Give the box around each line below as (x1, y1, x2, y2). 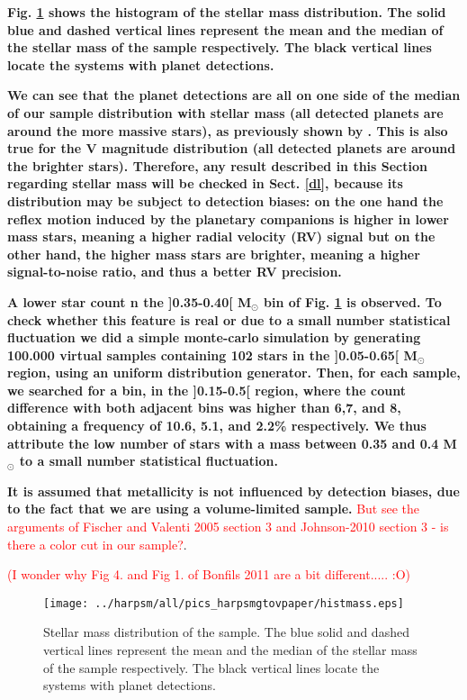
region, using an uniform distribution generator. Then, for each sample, (7, 363, 461, 382)
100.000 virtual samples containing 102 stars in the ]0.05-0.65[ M (7, 345, 418, 364)
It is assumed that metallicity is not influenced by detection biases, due (7, 481, 460, 500)
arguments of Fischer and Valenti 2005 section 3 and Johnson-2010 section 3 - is (7, 517, 449, 536)
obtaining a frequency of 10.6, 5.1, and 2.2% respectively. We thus (7, 416, 427, 435)
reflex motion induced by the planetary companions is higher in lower (7, 209, 449, 228)
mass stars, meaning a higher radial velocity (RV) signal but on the (7, 227, 436, 246)
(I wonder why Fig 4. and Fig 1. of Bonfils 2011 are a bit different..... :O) (7, 565, 411, 584)
